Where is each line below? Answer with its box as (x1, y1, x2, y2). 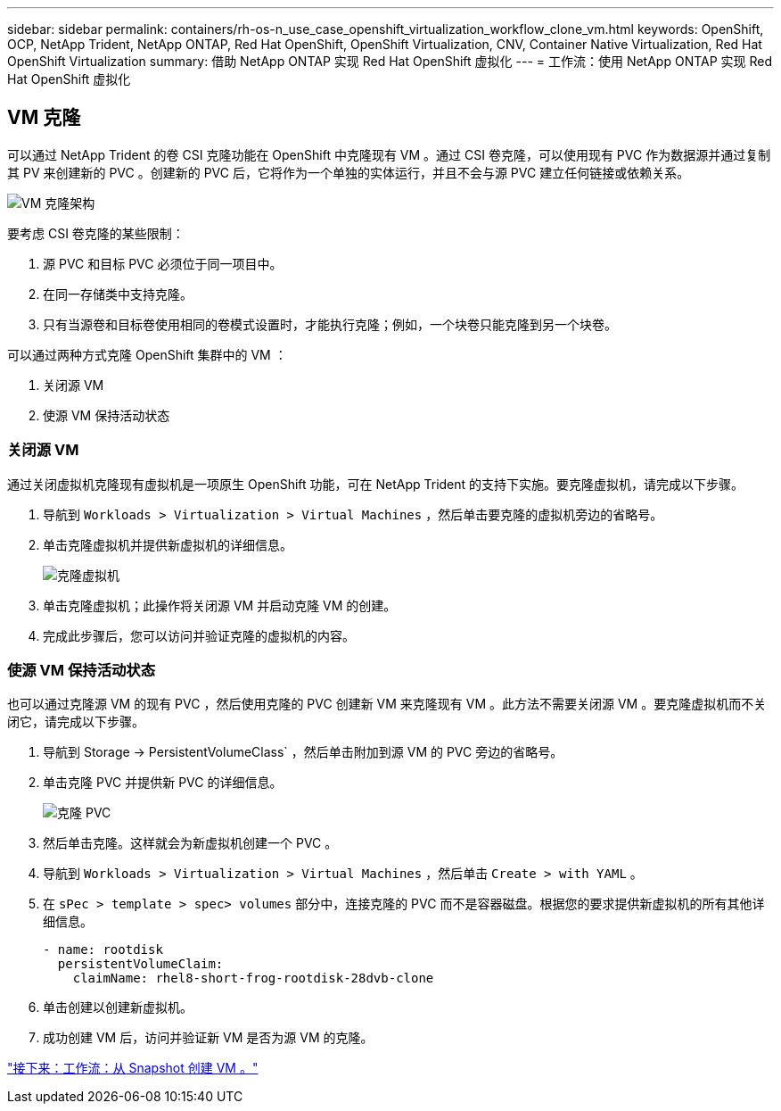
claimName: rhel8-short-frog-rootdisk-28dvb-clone (72, 971, 434, 986)
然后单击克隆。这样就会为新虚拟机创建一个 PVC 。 (43, 835, 338, 851)
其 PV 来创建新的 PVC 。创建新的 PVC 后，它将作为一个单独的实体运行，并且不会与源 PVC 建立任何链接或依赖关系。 (7, 164, 690, 180)
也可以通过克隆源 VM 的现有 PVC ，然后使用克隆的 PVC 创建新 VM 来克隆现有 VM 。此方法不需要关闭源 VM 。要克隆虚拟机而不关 (7, 696, 767, 712)
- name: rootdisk (43, 942, 163, 958)
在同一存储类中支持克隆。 (43, 286, 193, 302)
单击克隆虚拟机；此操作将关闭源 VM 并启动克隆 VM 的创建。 (43, 597, 397, 613)
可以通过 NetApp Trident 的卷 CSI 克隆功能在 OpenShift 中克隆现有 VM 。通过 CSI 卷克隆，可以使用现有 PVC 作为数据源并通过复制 (7, 146, 771, 162)
